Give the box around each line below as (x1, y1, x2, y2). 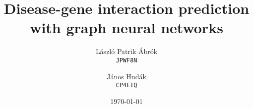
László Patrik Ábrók (95, 46, 158, 56)
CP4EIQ (116, 82, 137, 89)
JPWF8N (116, 56, 137, 64)
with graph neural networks (30, 17, 223, 38)
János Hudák (107, 71, 146, 81)
